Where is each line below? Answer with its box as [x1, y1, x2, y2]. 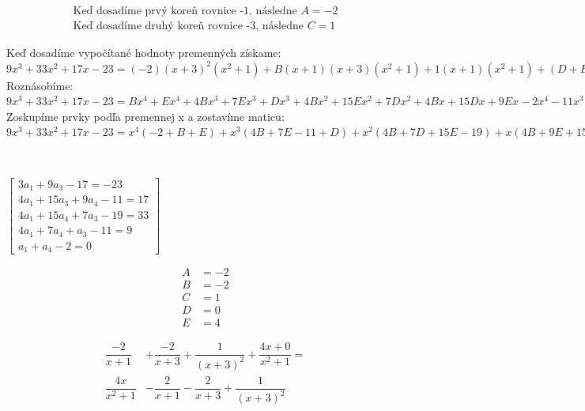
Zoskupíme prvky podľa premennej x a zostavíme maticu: [6, 107, 285, 124]
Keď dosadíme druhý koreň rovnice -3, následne [73, 21, 304, 32]
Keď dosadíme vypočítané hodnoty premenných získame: [6, 44, 281, 61]
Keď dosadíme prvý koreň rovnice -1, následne [73, 6, 297, 17]
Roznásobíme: [6, 77, 74, 93]
